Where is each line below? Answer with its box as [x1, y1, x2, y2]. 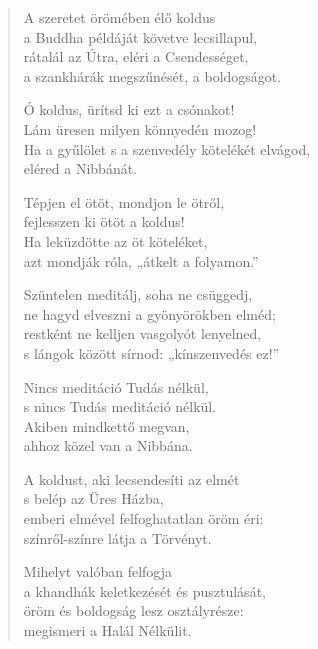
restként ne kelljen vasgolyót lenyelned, [23, 323, 262, 344]
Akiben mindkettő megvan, [23, 415, 190, 436]
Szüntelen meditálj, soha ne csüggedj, [23, 284, 253, 305]
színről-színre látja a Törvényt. [23, 527, 212, 548]
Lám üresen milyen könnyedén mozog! [23, 118, 257, 139]
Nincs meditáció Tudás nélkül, [23, 376, 209, 397]
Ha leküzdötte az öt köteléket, [23, 230, 208, 251]
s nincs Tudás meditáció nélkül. [23, 396, 217, 417]
